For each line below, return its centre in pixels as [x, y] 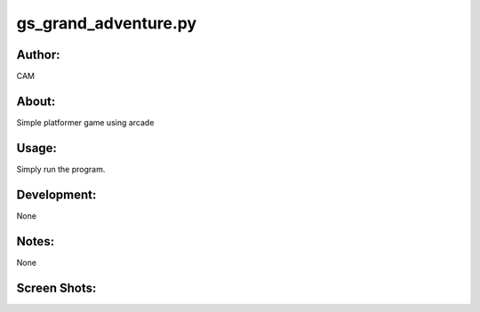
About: [36, 101]
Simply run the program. [61, 169]
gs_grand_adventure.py [107, 23]
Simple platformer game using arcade [85, 122]
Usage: [37, 148]
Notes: [36, 241]
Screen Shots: [56, 288]
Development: [56, 194]
